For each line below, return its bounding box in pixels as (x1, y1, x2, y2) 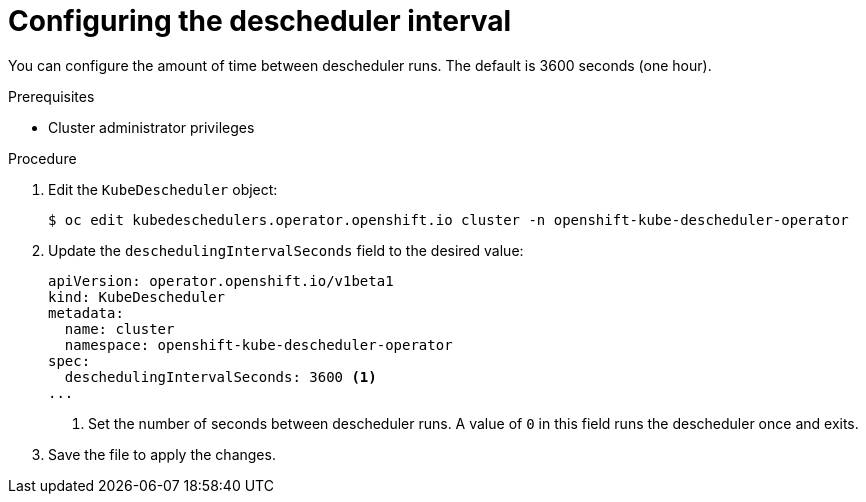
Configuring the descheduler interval (8, 4, 512, 38)
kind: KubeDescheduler (48, 288, 226, 305)
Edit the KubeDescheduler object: (48, 180, 278, 198)
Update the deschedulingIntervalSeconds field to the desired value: (48, 241, 524, 259)
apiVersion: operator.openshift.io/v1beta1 (48, 272, 394, 289)
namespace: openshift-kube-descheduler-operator (64, 336, 453, 353)
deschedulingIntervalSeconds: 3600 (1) (64, 368, 377, 385)
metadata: (48, 304, 124, 321)
